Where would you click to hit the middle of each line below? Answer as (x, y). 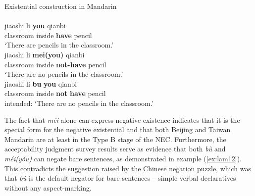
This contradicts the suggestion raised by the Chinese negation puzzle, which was (128, 168)
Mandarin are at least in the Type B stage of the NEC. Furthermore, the (115, 139)
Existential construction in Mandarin (61, 6)
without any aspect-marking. (48, 187)
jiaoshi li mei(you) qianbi (45, 54)
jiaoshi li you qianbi (35, 25)
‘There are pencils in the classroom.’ (59, 45)
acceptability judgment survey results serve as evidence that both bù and (115, 149)
